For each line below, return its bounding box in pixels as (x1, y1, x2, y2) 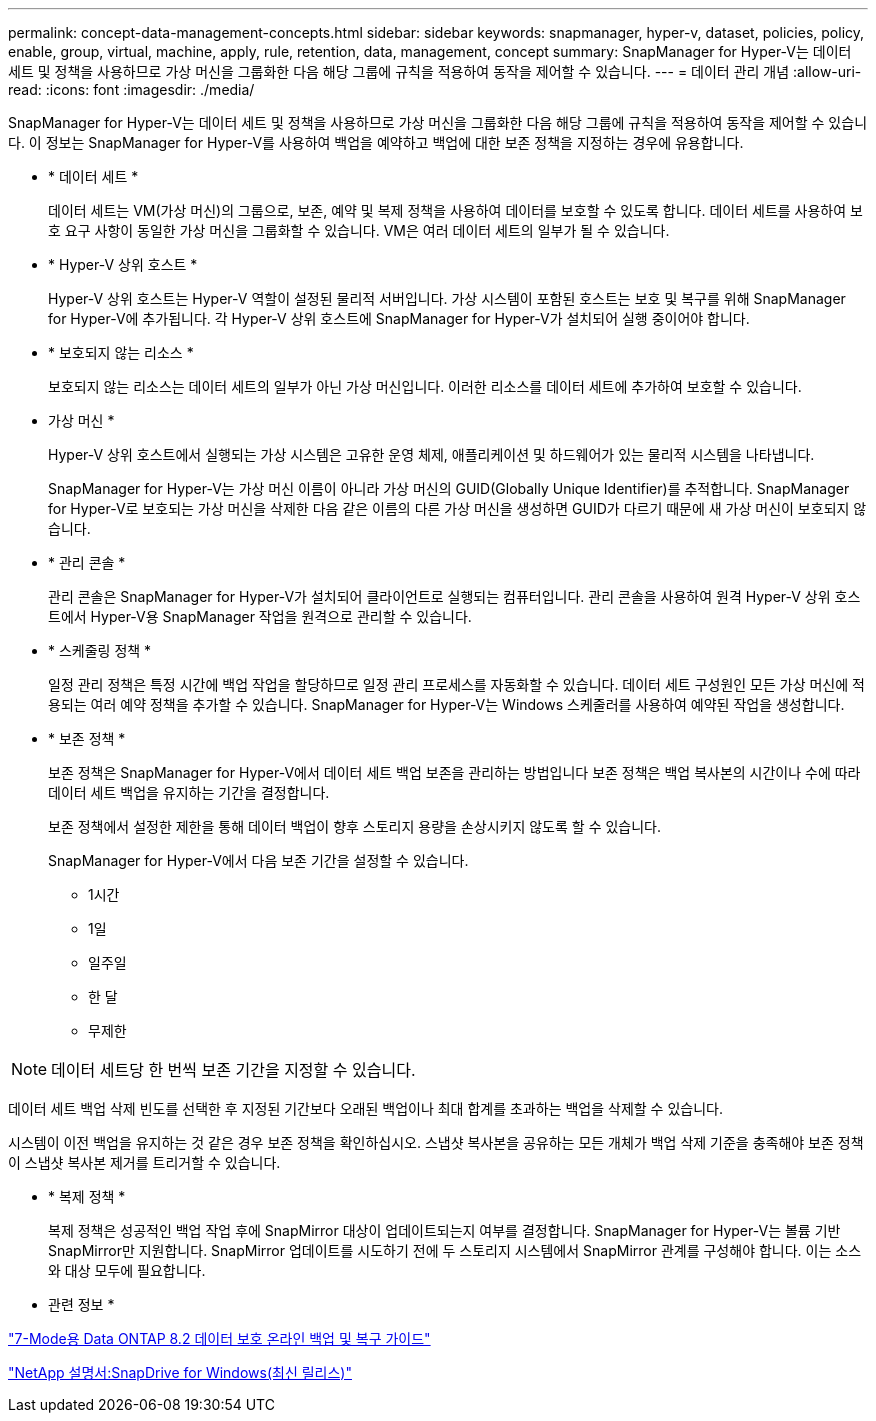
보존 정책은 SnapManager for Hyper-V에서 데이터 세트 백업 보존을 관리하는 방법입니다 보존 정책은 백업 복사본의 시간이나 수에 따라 (48, 764, 861, 781)
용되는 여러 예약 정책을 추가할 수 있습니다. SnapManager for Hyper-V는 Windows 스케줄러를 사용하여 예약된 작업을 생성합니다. (48, 696, 845, 713)
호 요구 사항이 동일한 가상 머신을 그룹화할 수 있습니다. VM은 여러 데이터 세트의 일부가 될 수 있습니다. (48, 222, 670, 239)
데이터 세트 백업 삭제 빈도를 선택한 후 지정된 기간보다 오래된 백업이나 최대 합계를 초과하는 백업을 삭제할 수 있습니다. (8, 1100, 723, 1117)
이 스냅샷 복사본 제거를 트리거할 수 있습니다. (8, 1154, 281, 1171)
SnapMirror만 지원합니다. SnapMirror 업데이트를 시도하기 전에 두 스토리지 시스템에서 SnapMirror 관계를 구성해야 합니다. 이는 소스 (48, 1242, 862, 1259)
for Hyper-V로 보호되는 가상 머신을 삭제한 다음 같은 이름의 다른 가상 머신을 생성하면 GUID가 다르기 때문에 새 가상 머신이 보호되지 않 (48, 500, 867, 517)
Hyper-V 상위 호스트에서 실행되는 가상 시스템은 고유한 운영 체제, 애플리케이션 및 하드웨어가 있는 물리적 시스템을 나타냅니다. (48, 446, 815, 463)
